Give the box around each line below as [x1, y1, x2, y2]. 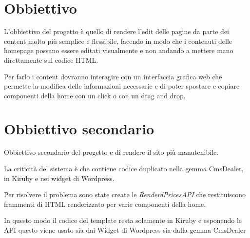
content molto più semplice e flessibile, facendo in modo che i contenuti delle [4, 36, 232, 46]
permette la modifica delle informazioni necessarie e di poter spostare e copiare [4, 81, 240, 91]
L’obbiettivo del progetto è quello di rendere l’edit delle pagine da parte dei [4, 26, 229, 37]
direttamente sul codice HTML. [4, 55, 98, 65]
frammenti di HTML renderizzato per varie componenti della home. [4, 199, 206, 209]
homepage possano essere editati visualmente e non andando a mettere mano [4, 45, 233, 55]
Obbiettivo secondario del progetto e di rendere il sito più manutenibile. [4, 147, 219, 157]
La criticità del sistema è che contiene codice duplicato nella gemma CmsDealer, [4, 164, 244, 173]
